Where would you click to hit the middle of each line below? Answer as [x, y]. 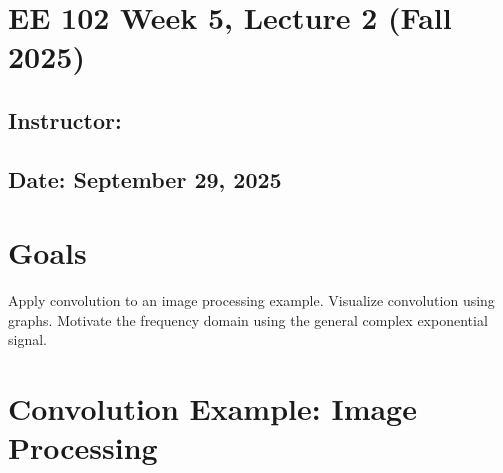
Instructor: [65, 119]
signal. [27, 339]
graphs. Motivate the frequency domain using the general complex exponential [248, 319]
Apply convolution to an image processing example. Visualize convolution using [251, 300]
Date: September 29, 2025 [145, 178]
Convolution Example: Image [212, 408]
